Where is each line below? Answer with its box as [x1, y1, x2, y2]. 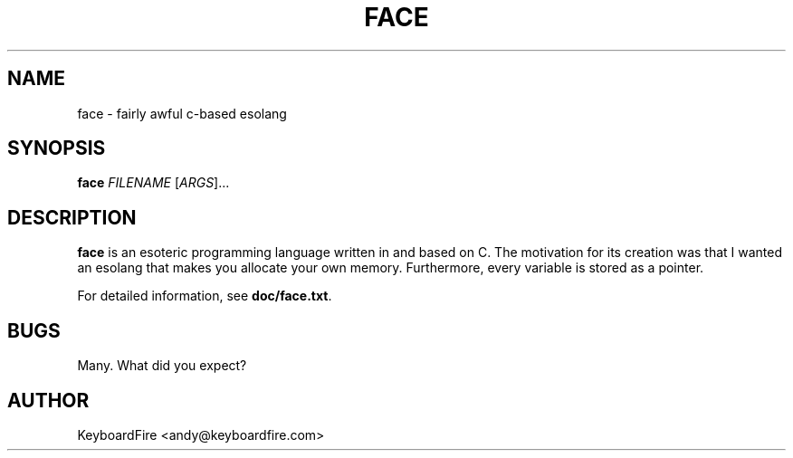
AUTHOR [7, 388, 90, 412]
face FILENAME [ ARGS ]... [77, 175, 230, 191]
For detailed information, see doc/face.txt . [77, 288, 332, 304]
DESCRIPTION [7, 205, 137, 229]
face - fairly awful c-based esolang [77, 105, 287, 121]
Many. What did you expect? [77, 358, 247, 374]
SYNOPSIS [7, 137, 106, 160]
